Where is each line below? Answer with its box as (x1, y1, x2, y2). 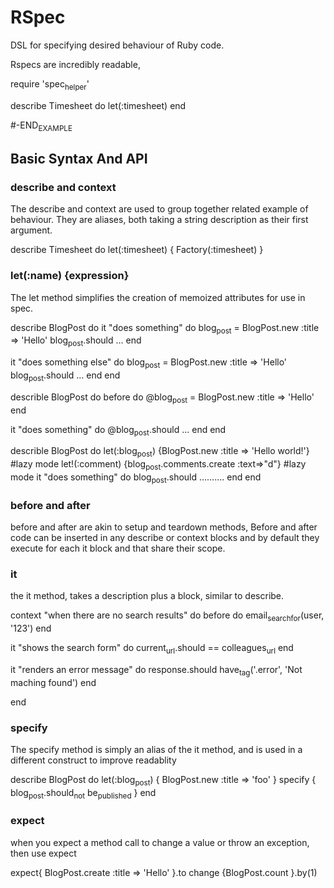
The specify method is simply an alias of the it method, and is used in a (10, 743, 303, 755)
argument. (10, 224, 53, 236)
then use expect (10, 847, 77, 859)
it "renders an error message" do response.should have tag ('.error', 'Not (10, 663, 303, 678)
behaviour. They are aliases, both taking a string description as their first (10, 214, 309, 226)
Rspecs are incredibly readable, (10, 58, 141, 70)
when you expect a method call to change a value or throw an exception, (10, 836, 310, 848)
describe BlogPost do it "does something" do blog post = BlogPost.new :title (10, 321, 320, 336)
